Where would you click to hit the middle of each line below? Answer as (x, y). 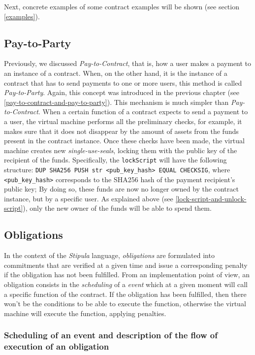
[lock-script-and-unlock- (211, 198)
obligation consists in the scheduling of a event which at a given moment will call (126, 284)
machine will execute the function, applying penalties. (85, 313)
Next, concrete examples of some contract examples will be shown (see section (122, 6)
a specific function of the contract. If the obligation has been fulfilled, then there (125, 294)
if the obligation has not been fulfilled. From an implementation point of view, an (127, 274)
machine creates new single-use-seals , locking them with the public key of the (121, 150)
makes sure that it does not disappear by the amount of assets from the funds (121, 131)
